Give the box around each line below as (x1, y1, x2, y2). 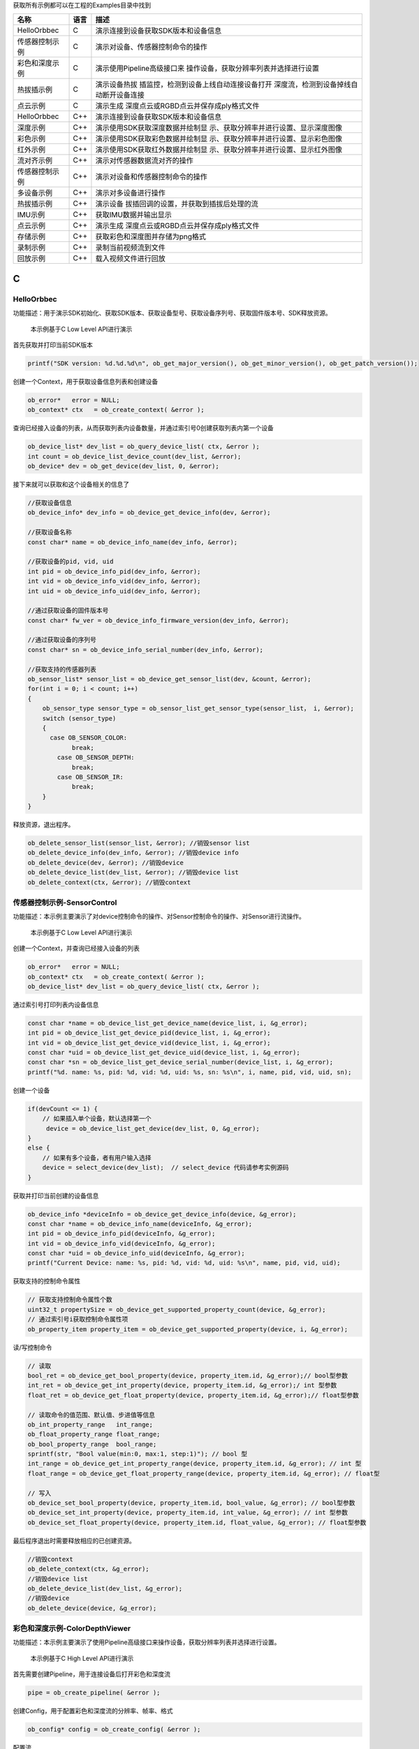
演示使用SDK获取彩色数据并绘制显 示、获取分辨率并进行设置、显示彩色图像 (95, 134, 342, 143)
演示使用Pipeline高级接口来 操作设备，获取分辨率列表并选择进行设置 (95, 64, 319, 73)
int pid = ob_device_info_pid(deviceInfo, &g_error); (27, 1230, 216, 1238)
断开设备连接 (102, 90, 145, 100)
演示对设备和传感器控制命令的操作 (95, 172, 207, 182)
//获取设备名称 (27, 528, 73, 537)
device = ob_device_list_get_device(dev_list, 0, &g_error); (45, 1124, 260, 1133)
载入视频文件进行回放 (95, 254, 166, 264)
